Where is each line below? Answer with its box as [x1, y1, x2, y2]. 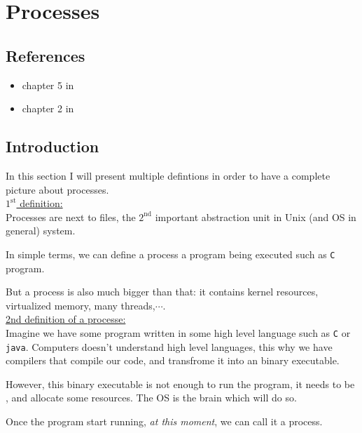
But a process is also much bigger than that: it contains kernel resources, [6, 284, 319, 299]
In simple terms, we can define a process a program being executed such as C [6, 246, 335, 261]
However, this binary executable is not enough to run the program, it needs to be [6, 376, 355, 391]
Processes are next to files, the [6, 209, 136, 224]
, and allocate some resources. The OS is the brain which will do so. [6, 390, 297, 405]
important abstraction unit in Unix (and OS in [155, 209, 356, 224]
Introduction [6, 135, 99, 157]
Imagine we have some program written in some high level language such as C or [6, 325, 351, 340]
